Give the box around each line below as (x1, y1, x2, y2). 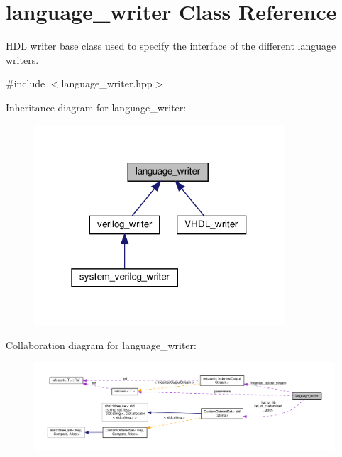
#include (6, 76, 45, 91)
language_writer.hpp (61, 76, 153, 91)
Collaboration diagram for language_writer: (6, 337, 197, 352)
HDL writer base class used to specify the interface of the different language (6, 38, 336, 53)
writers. (6, 52, 39, 67)
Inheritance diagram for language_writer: (6, 99, 187, 114)
